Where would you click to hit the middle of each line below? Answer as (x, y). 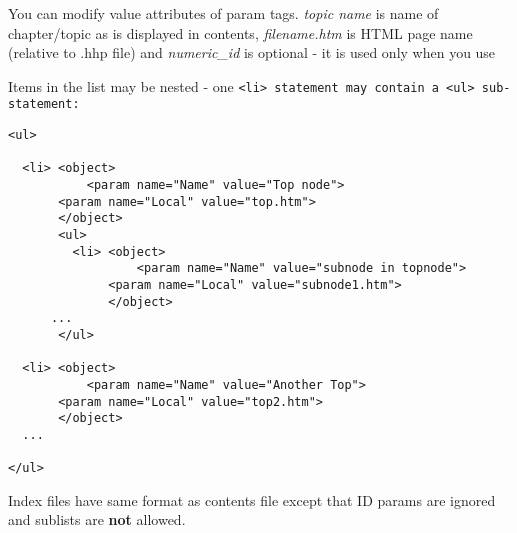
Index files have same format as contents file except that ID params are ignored (252, 499)
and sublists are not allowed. (97, 519)
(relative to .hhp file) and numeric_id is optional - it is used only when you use (252, 52)
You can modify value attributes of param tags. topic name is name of (223, 13)
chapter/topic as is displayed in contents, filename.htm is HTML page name (240, 32)
